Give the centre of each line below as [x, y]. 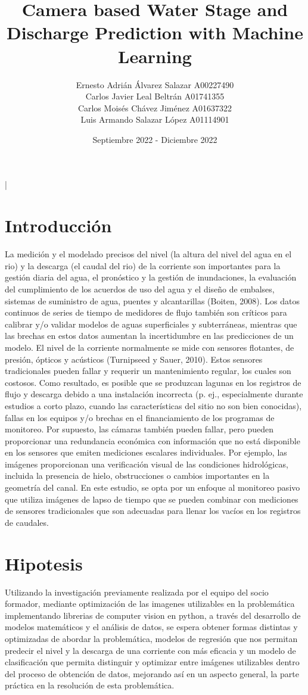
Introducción [58, 225]
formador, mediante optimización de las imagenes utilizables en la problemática [150, 604]
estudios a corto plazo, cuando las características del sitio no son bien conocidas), [153, 405]
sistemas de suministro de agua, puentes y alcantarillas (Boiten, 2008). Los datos [153, 300]
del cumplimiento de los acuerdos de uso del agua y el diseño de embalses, [140, 289]
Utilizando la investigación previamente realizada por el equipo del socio [137, 592]
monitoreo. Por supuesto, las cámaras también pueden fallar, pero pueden [139, 429]
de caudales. [27, 522]
